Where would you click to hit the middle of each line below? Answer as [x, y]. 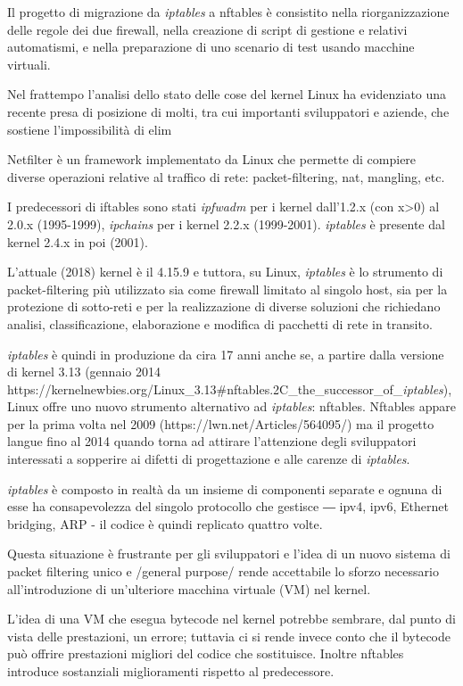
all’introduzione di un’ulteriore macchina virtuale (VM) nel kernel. [189, 588]
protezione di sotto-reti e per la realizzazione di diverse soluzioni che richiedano [224, 306]
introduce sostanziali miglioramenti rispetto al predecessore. [171, 671]
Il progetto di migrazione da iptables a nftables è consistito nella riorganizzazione [228, 12]
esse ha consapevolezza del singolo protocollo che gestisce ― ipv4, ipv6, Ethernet [228, 506]
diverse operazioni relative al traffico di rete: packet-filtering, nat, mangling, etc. [226, 176]
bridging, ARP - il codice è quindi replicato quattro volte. [165, 523]
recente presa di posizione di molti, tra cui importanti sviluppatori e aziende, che [228, 111]
